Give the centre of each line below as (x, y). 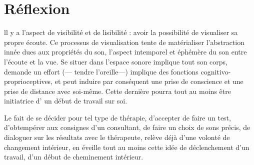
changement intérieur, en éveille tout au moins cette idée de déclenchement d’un (127, 147)
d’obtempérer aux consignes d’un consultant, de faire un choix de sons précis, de (127, 127)
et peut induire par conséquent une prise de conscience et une (149, 81)
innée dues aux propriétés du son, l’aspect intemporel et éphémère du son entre (125, 52)
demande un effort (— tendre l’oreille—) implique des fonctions (101, 71)
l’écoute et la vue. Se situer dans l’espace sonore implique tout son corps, (116, 61)
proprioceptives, (28, 81)
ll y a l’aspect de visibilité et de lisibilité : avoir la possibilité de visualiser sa (121, 32)
